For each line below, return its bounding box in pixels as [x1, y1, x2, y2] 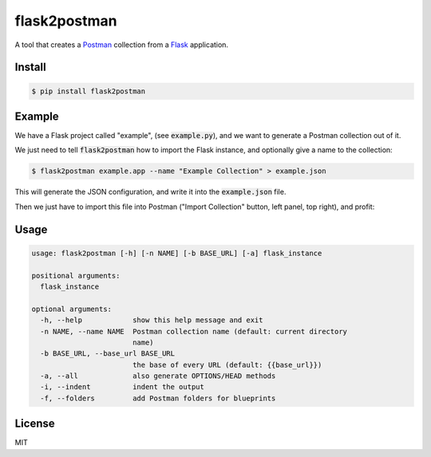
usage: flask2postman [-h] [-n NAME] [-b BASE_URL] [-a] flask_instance [31, 248, 322, 258]
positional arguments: [31, 271, 121, 280]
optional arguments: [31, 304, 112, 313]
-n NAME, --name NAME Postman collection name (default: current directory [40, 327, 347, 336]
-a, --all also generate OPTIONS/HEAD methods [40, 372, 276, 380]
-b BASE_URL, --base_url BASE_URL [40, 349, 176, 358]
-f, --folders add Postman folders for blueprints [40, 393, 276, 403]
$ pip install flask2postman [31, 86, 146, 96]
